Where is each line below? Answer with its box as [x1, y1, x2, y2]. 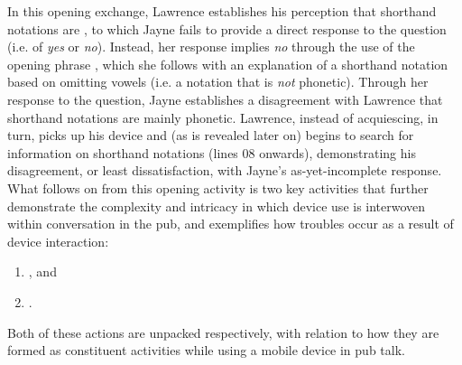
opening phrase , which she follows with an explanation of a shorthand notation [7, 54, 448, 73]
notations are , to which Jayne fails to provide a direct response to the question [7, 19, 447, 38]
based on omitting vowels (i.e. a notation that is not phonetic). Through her [7, 72, 429, 91]
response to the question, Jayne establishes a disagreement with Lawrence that [7, 89, 443, 108]
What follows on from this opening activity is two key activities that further [7, 178, 429, 197]
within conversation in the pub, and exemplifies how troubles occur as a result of [7, 214, 454, 233]
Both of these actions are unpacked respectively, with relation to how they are [7, 323, 439, 342]
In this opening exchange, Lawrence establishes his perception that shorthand [7, 2, 437, 20]
